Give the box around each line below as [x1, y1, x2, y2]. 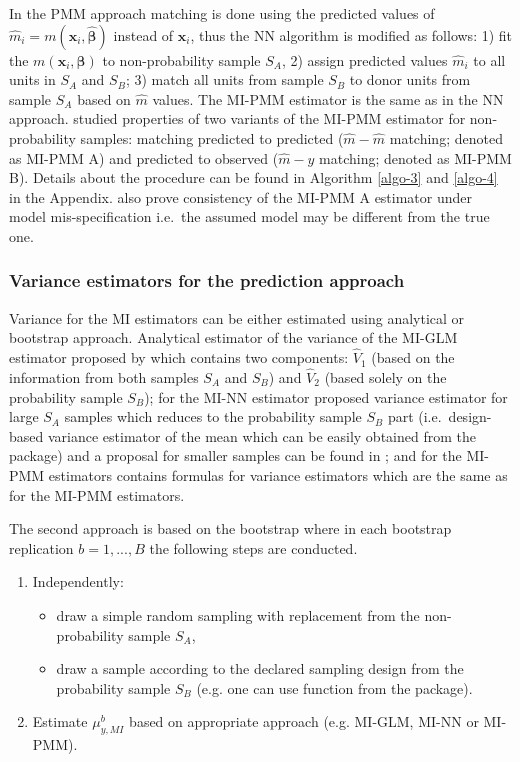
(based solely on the [324, 366, 447, 387]
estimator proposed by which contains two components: [9, 347, 349, 368]
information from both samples [9, 366, 199, 387]
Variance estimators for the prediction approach [9, 268, 405, 293]
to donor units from [349, 69, 471, 90]
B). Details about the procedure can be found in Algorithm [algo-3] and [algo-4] [9, 167, 498, 188]
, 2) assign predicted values [281, 49, 448, 70]
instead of [113, 24, 174, 45]
